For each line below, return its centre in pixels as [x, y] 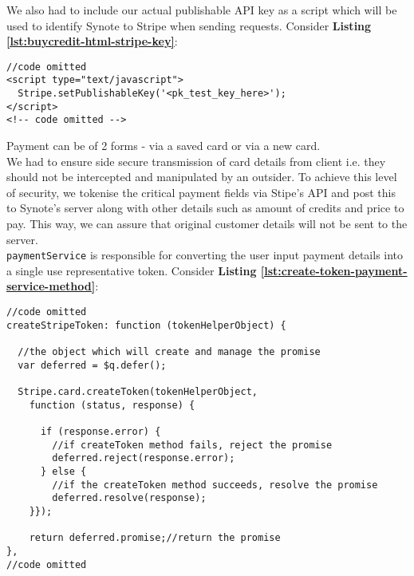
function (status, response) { [112, 405]
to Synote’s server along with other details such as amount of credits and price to [205, 208]
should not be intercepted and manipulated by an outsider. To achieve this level [202, 177]
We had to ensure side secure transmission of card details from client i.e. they [196, 161]
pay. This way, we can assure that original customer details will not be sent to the [207, 224]
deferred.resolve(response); [129, 498]
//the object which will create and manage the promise [169, 352]
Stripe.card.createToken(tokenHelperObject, [138, 392]
